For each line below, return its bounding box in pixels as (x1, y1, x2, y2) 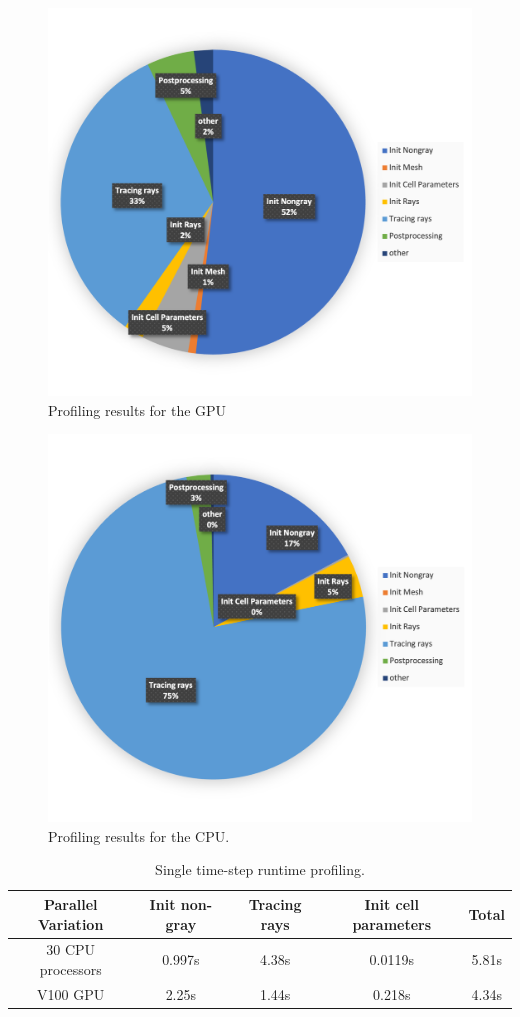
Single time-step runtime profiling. (155, 859, 365, 880)
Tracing (248, 893, 302, 914)
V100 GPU (37, 983, 105, 1004)
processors (39, 958, 102, 979)
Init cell (364, 893, 420, 914)
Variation (38, 913, 104, 934)
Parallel (43, 893, 98, 914)
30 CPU (46, 939, 96, 960)
